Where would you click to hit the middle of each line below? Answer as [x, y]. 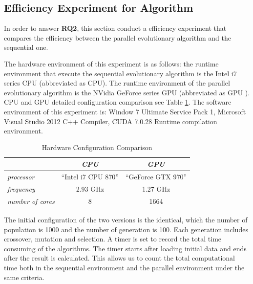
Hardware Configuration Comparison [97, 147]
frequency [21, 189]
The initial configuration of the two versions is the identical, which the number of [126, 219]
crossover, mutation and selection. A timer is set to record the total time [113, 239]
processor [21, 177]
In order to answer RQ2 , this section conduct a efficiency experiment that [115, 28]
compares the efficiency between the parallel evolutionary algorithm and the [117, 37]
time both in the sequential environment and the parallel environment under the [124, 267]
